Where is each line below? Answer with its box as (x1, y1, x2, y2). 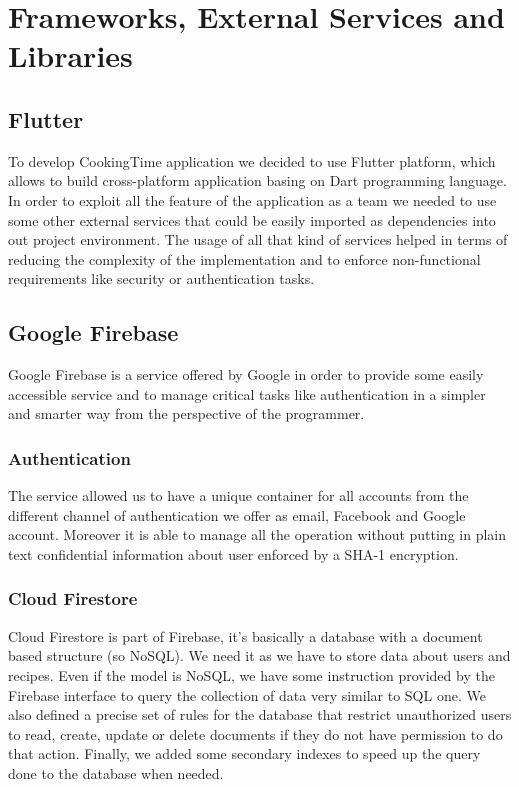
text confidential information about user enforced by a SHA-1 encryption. (8, 543, 459, 564)
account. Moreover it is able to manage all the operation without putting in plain (8, 524, 507, 545)
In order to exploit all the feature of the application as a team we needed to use (8, 189, 497, 210)
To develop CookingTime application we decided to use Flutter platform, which (8, 150, 496, 171)
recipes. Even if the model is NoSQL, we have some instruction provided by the (8, 664, 495, 685)
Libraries (8, 35, 133, 76)
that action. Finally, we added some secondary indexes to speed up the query (8, 743, 481, 764)
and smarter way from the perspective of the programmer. (8, 403, 365, 424)
